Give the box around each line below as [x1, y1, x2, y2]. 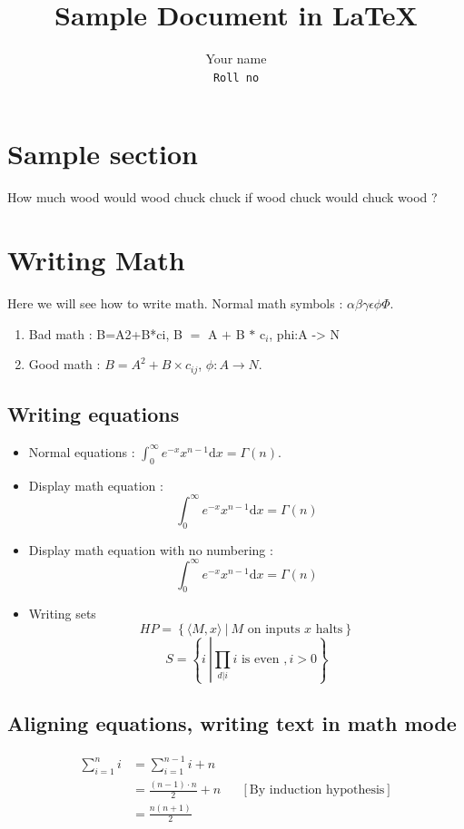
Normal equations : [28, 442, 135, 461]
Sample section [7, 135, 198, 172]
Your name [205, 49, 267, 68]
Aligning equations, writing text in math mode [7, 708, 457, 736]
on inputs [247, 623, 301, 637]
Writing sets [28, 604, 96, 623]
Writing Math [7, 241, 185, 278]
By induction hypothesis [249, 784, 385, 797]
